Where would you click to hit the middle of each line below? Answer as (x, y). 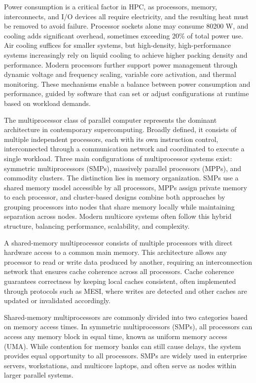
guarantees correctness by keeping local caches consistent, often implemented (120, 281)
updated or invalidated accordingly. (57, 300)
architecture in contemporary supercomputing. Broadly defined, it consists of (120, 129)
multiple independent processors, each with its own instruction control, (111, 139)
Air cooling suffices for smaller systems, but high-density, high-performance (118, 45)
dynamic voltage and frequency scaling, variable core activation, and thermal (120, 74)
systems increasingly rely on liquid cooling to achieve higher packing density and (126, 54)
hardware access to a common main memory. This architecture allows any (115, 252)
